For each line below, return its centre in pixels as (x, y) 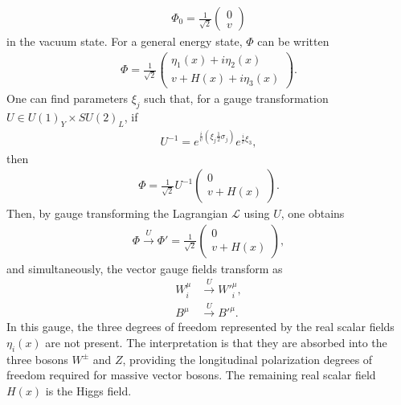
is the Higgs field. (88, 391)
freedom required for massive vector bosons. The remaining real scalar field (191, 375)
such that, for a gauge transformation (236, 98)
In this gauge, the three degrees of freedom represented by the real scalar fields (200, 327)
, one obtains (313, 213)
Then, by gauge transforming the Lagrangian (117, 213)
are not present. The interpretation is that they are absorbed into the (216, 343)
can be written (293, 41)
